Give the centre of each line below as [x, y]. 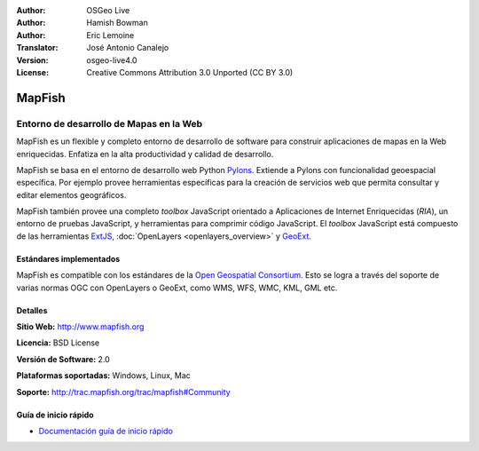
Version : [32, 60]
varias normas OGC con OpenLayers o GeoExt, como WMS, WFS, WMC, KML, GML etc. [177, 288]
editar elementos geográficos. [71, 194]
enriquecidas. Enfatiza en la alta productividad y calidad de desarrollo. [145, 154]
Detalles [32, 310]
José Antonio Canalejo [128, 48]
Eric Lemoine [110, 35]
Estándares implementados [68, 258]
